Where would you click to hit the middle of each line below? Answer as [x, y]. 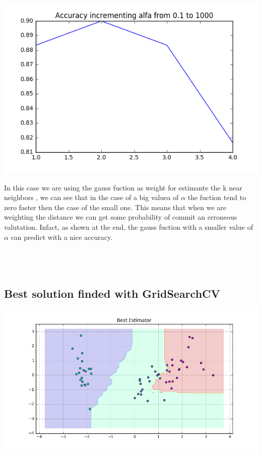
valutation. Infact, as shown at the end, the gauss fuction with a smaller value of [128, 226]
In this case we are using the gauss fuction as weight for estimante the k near [123, 187]
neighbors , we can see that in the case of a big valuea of [91, 197]
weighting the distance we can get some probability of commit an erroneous [121, 217]
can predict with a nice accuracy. [62, 237]
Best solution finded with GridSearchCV [112, 294]
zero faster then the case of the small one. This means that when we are [115, 207]
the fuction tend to [217, 197]
